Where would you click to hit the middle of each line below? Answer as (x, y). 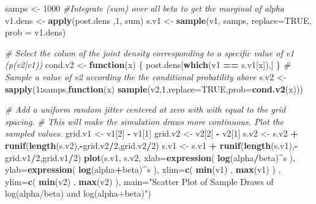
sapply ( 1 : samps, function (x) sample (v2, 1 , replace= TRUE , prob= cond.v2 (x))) (154, 89)
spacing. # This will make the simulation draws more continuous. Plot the (145, 121)
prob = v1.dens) (36, 32)
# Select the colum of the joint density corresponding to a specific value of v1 (150, 52)
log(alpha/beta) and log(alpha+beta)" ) (78, 193)
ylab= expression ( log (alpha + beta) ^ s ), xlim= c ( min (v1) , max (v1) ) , (143, 169)
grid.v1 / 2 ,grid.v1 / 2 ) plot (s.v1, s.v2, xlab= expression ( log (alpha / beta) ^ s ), (150, 157)
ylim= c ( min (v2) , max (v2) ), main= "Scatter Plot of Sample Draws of (139, 181)
